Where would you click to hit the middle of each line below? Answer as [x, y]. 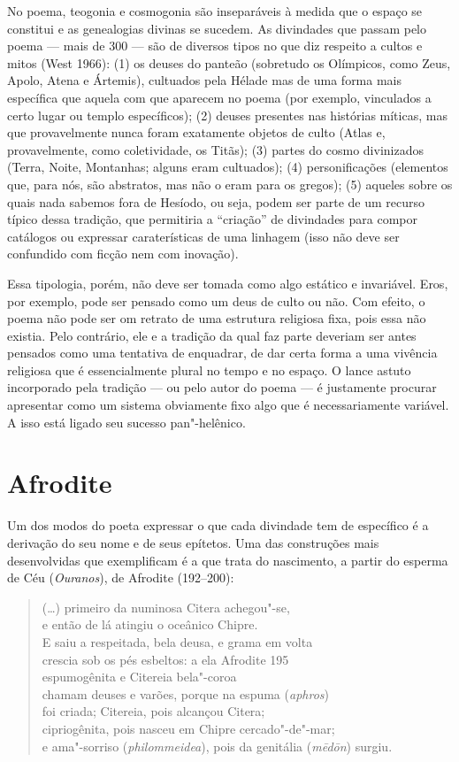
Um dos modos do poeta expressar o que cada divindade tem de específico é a [218, 525]
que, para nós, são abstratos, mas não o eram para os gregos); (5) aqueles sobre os [230, 184]
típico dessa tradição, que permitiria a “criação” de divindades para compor [213, 219]
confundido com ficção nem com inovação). [123, 254]
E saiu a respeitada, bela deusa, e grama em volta [177, 641]
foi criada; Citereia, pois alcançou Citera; [153, 711]
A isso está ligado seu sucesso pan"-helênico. [126, 422]
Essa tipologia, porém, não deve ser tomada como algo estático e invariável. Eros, [228, 283]
